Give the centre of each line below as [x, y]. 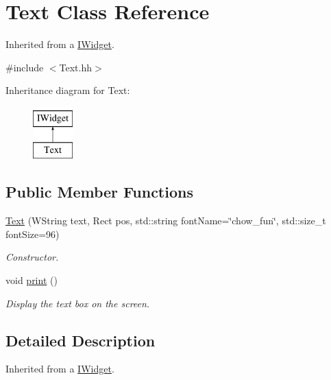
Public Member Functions [99, 192]
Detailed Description [81, 340]
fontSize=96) [33, 234]
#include [25, 67]
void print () [32, 280]
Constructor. [32, 257]
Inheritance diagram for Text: [68, 90]
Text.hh [76, 67]
